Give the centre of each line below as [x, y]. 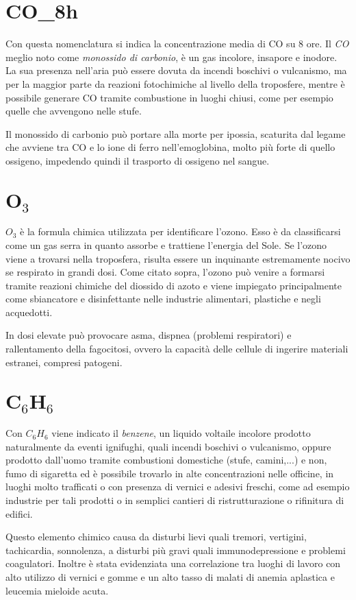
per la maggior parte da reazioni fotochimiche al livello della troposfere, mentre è [175, 83]
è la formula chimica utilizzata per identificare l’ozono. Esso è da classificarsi [180, 231]
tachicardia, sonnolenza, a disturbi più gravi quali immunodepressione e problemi [176, 550]
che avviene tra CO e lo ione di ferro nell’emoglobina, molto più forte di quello [170, 147]
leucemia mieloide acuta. [57, 590]
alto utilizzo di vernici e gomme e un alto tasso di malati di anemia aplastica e [170, 577]
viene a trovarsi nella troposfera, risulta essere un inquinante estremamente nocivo [178, 258]
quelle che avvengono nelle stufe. [74, 111]
